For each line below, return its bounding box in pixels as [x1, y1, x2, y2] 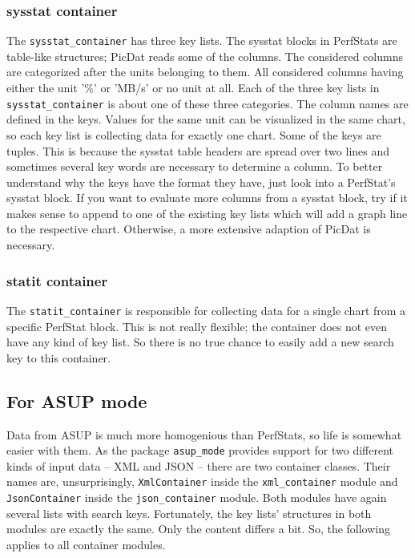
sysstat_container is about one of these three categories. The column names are [6, 95, 409, 111]
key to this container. [6, 349, 111, 366]
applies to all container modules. [6, 536, 166, 552]
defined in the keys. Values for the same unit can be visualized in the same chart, [6, 111, 405, 127]
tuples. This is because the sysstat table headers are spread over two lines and [6, 142, 390, 159]
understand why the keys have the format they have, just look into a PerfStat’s [6, 173, 396, 190]
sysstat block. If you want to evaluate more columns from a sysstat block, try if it [6, 189, 408, 206]
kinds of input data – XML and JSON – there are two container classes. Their [6, 457, 391, 474]
